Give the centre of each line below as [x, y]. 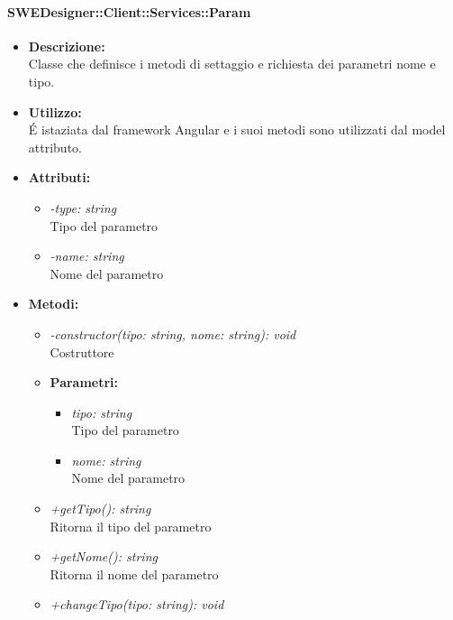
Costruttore [82, 352]
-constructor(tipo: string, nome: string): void [173, 333]
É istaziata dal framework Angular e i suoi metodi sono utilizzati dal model [237, 130]
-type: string [83, 207]
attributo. [55, 147]
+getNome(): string [104, 556]
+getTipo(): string [100, 509]
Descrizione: [67, 46]
